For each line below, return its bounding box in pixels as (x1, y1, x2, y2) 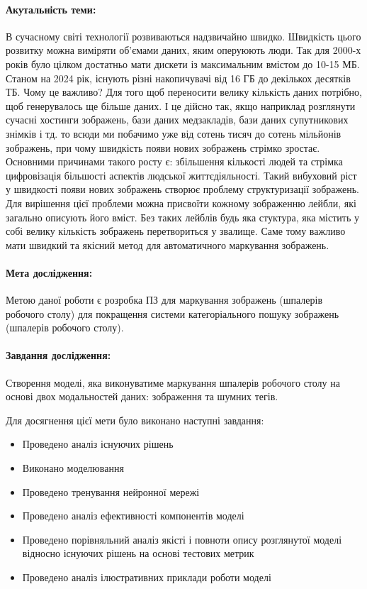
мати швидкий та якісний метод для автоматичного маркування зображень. (6, 237, 329, 252)
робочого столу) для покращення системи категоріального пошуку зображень (6, 306, 339, 321)
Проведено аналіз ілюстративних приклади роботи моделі (22, 570, 271, 585)
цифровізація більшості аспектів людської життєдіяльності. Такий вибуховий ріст (6, 167, 357, 182)
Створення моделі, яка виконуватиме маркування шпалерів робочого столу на (6, 375, 340, 390)
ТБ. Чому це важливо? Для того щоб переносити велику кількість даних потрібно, (6, 84, 362, 99)
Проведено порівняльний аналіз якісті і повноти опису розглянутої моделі (22, 532, 342, 546)
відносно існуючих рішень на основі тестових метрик (22, 546, 254, 561)
